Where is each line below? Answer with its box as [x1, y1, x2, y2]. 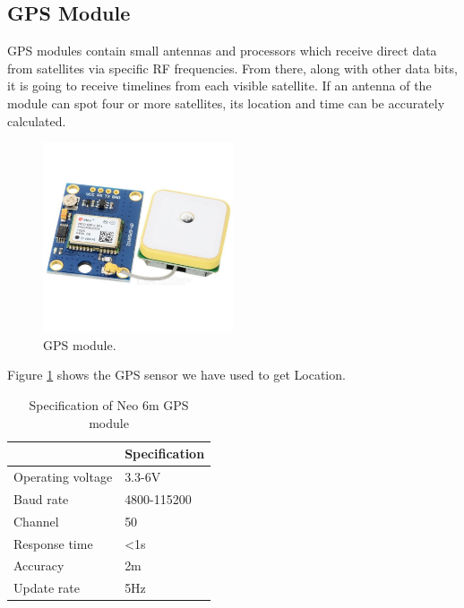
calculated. [7, 111, 66, 130]
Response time [13, 534, 93, 552]
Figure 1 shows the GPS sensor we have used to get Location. [7, 365, 346, 384]
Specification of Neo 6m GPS [29, 395, 189, 414]
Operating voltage [13, 467, 113, 485]
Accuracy [13, 556, 64, 575]
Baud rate [13, 489, 69, 508]
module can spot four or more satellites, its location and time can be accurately [7, 93, 445, 112]
